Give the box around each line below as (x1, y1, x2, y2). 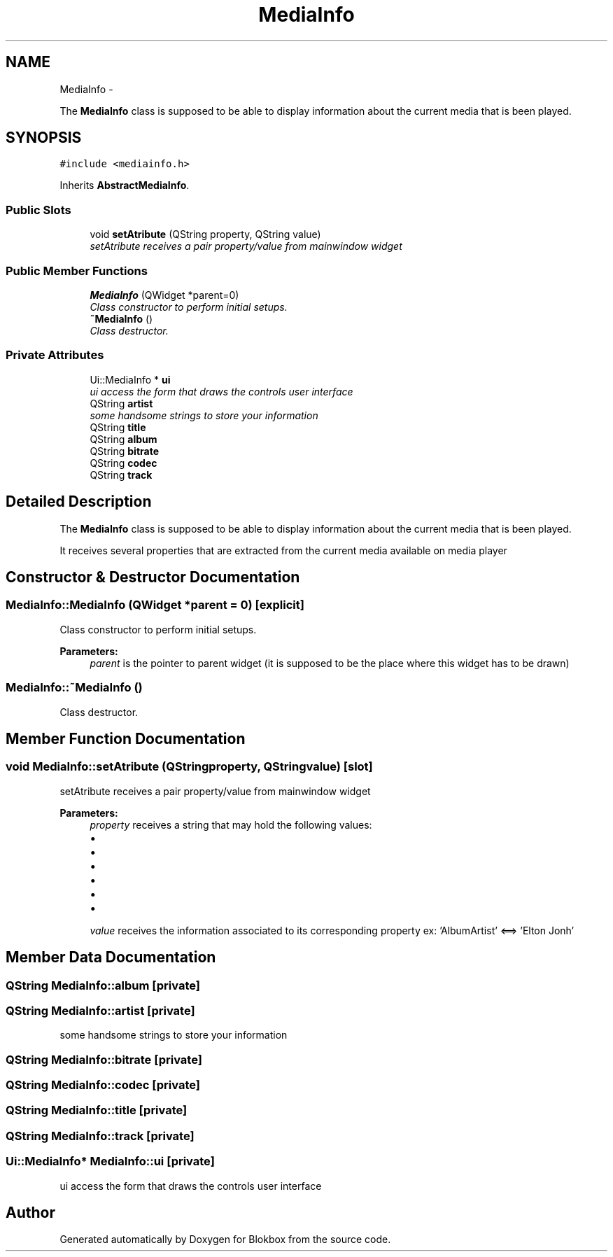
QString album (90, 433, 157, 445)
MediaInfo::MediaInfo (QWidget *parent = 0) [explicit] (6, 598, 304, 612)
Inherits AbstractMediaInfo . (59, 179, 190, 192)
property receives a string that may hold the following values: (90, 818, 372, 831)
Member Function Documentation (6, 729, 246, 747)
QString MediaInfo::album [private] (6, 978, 200, 992)
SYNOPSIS (6, 129, 82, 147)
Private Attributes (6, 348, 104, 363)
